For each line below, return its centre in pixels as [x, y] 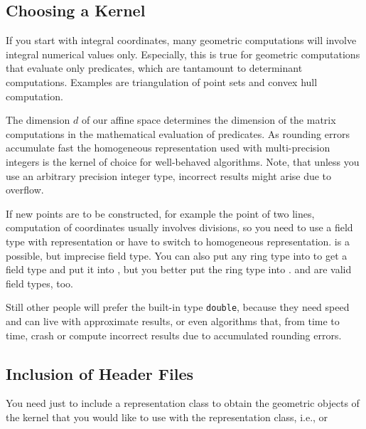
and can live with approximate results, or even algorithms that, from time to [173, 321]
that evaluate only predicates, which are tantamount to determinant [154, 68]
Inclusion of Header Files [100, 373]
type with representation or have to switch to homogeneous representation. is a [178, 241]
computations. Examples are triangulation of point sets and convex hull [162, 81]
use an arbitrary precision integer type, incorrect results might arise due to [169, 175]
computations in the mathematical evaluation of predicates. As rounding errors [178, 133]
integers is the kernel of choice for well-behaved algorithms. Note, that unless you [183, 161]
